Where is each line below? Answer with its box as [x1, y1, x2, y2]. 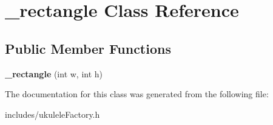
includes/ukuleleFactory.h [5, 107, 100, 120]
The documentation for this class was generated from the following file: [5, 88, 269, 100]
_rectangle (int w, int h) [5, 67, 103, 80]
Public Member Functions [5, 39, 171, 57]
